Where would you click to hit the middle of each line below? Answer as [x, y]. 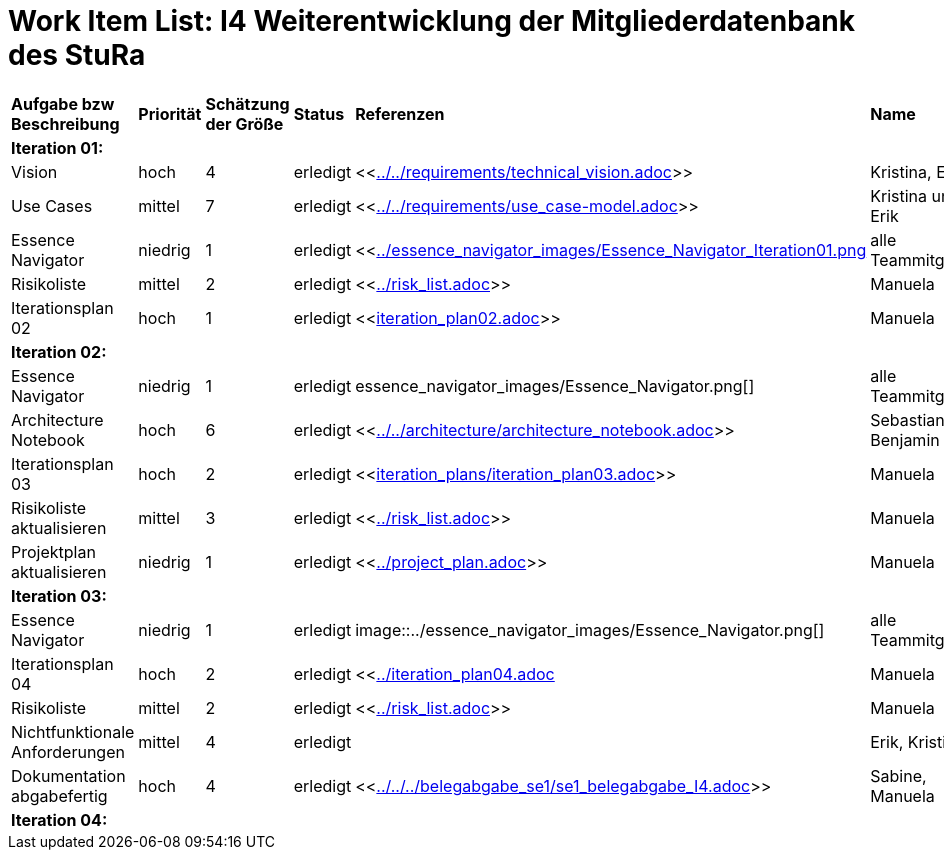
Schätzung [247, 103]
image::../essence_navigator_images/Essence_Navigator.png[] [590, 629]
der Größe [244, 123]
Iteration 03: [59, 595]
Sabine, [898, 775]
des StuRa [77, 55]
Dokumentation [68, 775]
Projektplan [53, 551]
